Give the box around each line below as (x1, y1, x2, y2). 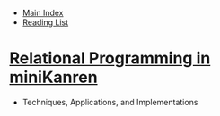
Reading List (22, 17, 69, 28)
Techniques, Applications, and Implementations (22, 96, 198, 107)
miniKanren (9, 67, 98, 87)
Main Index (22, 8, 64, 18)
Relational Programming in (9, 48, 211, 69)
